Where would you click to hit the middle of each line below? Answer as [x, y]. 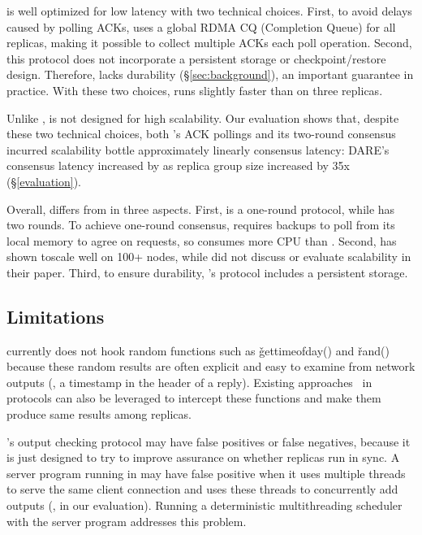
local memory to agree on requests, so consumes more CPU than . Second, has [202, 240]
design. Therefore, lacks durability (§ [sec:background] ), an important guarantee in [210, 74]
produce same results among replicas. [99, 414]
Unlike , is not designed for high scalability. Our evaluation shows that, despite [203, 117]
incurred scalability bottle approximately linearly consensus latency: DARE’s [198, 149]
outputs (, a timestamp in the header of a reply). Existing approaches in [189, 382]
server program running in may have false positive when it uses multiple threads [206, 473]
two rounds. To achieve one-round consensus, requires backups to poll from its [201, 225]
